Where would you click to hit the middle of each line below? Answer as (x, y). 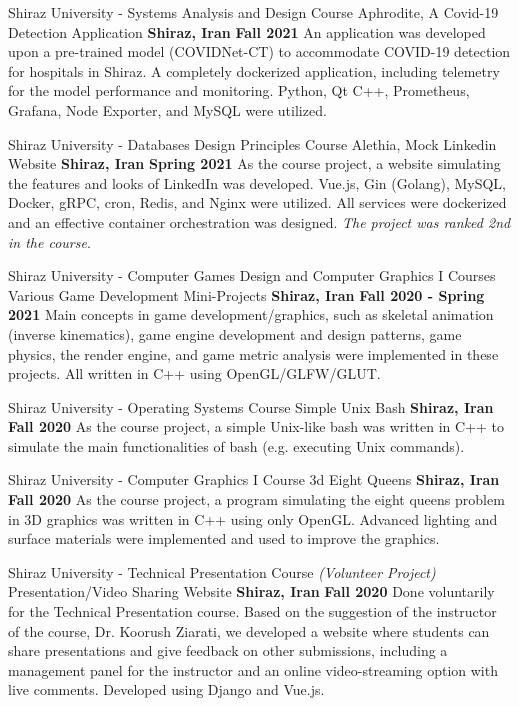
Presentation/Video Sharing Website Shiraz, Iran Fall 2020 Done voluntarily (251, 591)
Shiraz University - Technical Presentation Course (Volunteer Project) (222, 571)
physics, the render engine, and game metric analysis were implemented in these (253, 353)
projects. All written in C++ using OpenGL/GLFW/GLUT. (194, 373)
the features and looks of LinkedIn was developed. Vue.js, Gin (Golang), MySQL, (257, 182)
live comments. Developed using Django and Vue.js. (166, 689)
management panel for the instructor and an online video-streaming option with (253, 669)
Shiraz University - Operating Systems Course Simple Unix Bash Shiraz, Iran (251, 406)
